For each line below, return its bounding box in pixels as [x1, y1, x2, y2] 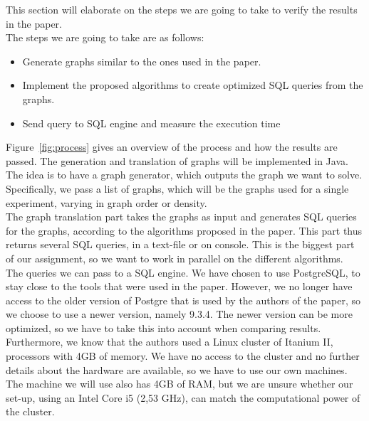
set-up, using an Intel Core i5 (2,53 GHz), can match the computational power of [6, 390, 360, 405]
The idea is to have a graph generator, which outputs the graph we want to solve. [6, 167, 363, 182]
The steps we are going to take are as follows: [6, 30, 204, 45]
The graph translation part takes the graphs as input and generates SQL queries [6, 209, 357, 224]
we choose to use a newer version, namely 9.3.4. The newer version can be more [6, 307, 353, 321]
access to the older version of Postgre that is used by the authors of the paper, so [6, 292, 360, 307]
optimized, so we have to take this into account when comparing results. [6, 320, 321, 335]
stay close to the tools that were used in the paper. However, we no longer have [6, 279, 353, 294]
